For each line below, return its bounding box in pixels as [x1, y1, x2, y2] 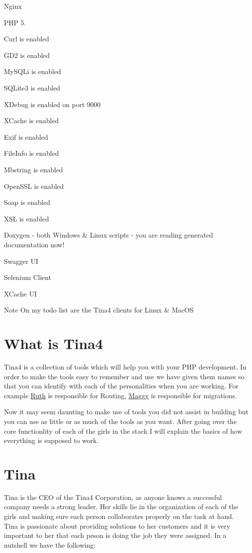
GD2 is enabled [4, 50, 50, 60]
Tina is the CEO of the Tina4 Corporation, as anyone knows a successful [4, 492, 222, 502]
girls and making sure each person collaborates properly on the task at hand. [4, 511, 234, 521]
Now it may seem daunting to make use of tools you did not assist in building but [4, 406, 249, 417]
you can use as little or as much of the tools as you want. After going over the [4, 416, 237, 426]
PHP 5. [4, 17, 26, 27]
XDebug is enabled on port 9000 [4, 99, 101, 109]
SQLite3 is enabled [4, 82, 60, 92]
